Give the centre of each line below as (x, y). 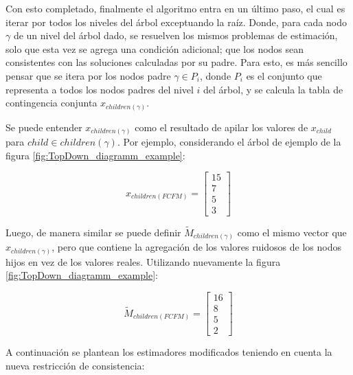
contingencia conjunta (52, 103)
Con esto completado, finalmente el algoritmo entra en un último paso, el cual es (175, 8)
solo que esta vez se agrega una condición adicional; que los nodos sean (155, 48)
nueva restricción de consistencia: (75, 365)
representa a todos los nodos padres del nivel (100, 89)
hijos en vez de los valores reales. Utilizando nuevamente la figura (143, 261)
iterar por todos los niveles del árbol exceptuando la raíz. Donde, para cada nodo (176, 22)
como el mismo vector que (292, 232)
